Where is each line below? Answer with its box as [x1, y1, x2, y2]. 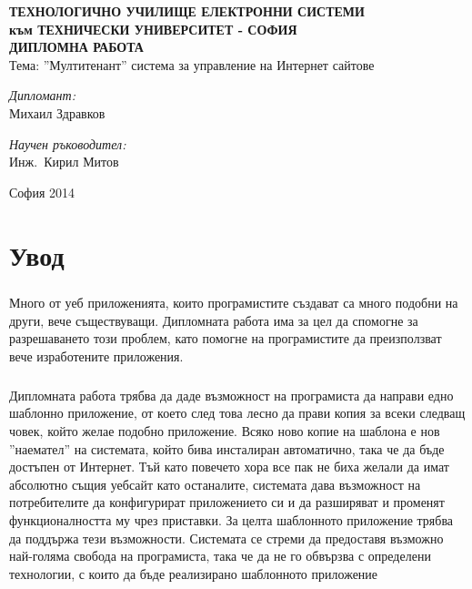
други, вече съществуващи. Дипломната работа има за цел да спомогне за [9, 310, 418, 330]
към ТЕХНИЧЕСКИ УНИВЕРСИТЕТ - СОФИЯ [9, 19, 297, 38]
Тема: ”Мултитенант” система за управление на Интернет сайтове [9, 55, 375, 74]
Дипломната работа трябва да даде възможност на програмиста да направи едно [9, 385, 454, 404]
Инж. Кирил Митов [9, 152, 119, 171]
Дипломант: [9, 86, 75, 105]
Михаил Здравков [9, 103, 105, 122]
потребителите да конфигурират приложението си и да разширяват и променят [9, 493, 445, 512]
